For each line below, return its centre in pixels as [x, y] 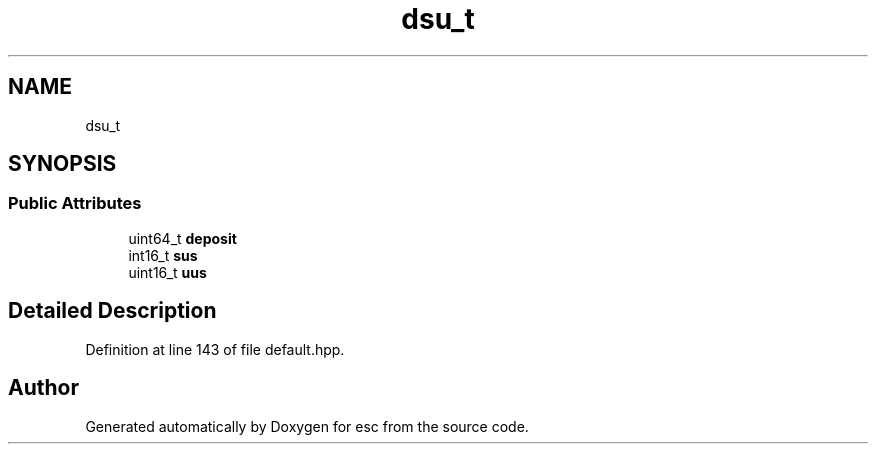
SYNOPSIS [62, 164]
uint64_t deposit [182, 238]
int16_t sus [163, 255]
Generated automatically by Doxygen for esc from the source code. [307, 426]
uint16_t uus [167, 272]
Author [43, 388]
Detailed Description [112, 311]
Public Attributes [75, 203]
